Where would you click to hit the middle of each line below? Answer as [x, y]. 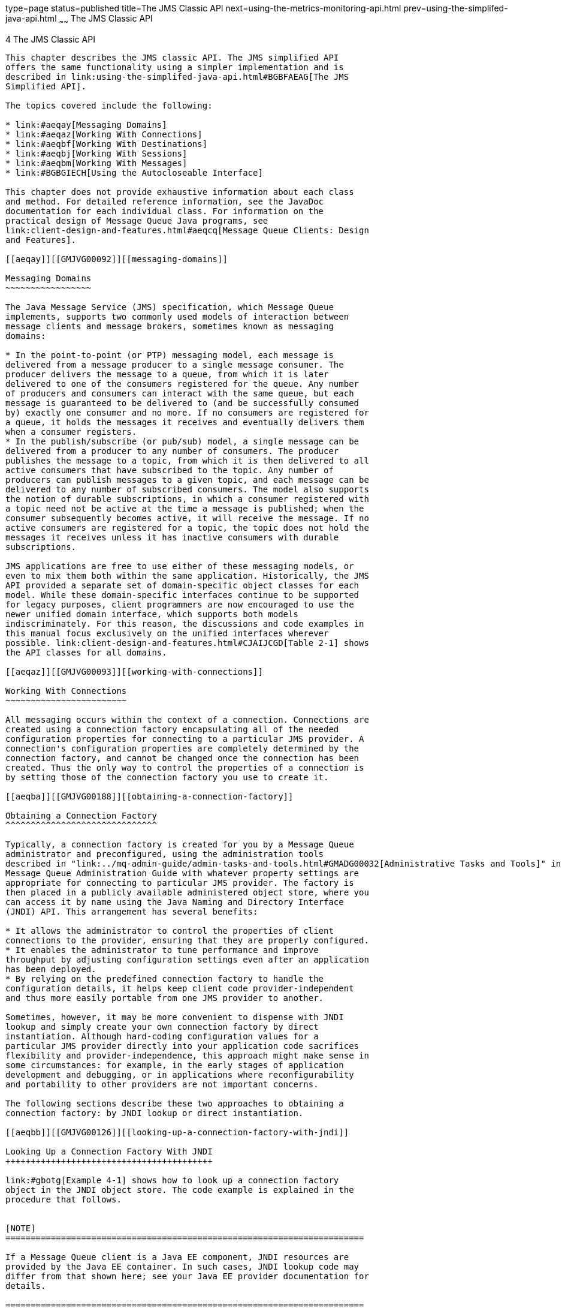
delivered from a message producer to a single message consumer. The [175, 364]
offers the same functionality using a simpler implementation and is [175, 67]
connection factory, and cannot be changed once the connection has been [182, 758]
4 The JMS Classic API [50, 39]
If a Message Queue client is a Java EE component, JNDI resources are [177, 1257]
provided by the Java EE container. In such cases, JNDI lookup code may [182, 1266]
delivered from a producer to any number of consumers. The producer [172, 451]
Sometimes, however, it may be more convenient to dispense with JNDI [175, 1017]
